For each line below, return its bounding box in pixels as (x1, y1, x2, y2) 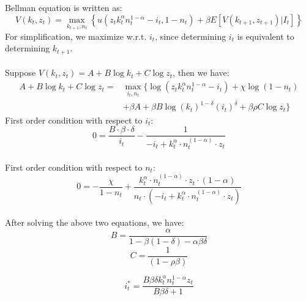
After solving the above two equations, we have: (5, 216, 184, 229)
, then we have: (173, 66, 229, 79)
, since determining (155, 29, 226, 42)
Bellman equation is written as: (5, 1, 122, 14)
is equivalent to (237, 29, 294, 42)
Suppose (5, 66, 36, 79)
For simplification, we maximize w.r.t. (5, 29, 147, 42)
